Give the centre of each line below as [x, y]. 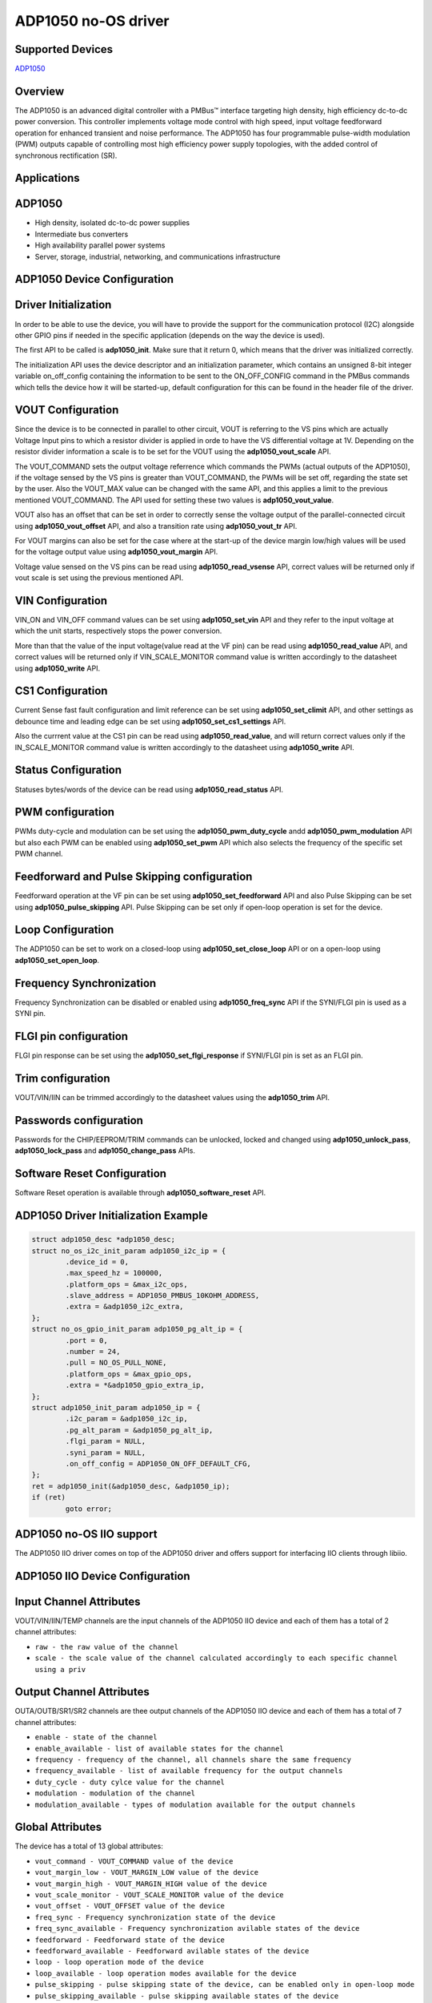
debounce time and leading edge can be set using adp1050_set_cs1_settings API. [150, 721]
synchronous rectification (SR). [66, 155]
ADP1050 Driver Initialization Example [111, 1215]
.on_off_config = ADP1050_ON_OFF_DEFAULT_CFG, [158, 1463]
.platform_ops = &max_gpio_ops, [128, 1374]
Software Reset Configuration [91, 1174]
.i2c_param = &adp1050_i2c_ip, [126, 1419]
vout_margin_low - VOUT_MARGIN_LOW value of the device [147, 1872]
